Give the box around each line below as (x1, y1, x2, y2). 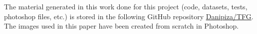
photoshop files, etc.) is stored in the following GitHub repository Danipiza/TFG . (4, 11, 254, 21)
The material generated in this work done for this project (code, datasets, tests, (4, 1, 248, 11)
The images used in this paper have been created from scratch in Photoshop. (4, 21, 239, 31)
